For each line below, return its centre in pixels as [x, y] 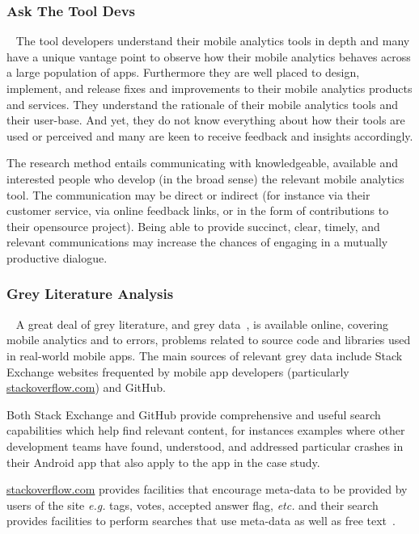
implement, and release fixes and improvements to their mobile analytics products [209, 88]
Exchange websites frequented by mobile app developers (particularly [178, 371]
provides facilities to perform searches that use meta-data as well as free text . [201, 521]
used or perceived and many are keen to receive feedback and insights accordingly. [210, 135]
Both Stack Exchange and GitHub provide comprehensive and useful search [194, 414]
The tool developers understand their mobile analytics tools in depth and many [213, 41]
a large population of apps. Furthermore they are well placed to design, [183, 72]
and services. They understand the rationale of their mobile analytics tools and [202, 104]
